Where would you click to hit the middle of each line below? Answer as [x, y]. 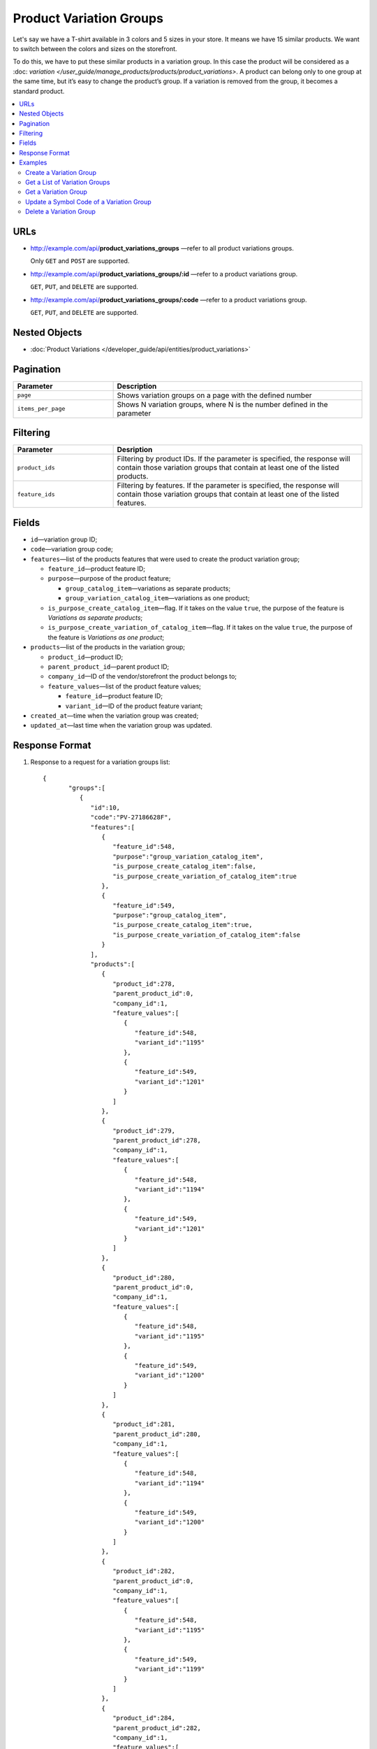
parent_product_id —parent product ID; [109, 666]
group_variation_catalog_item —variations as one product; [157, 598]
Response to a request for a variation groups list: [100, 762]
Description [137, 386]
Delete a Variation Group [60, 212]
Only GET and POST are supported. [80, 261]
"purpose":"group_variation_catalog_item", [188, 856]
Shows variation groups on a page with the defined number [214, 395]
